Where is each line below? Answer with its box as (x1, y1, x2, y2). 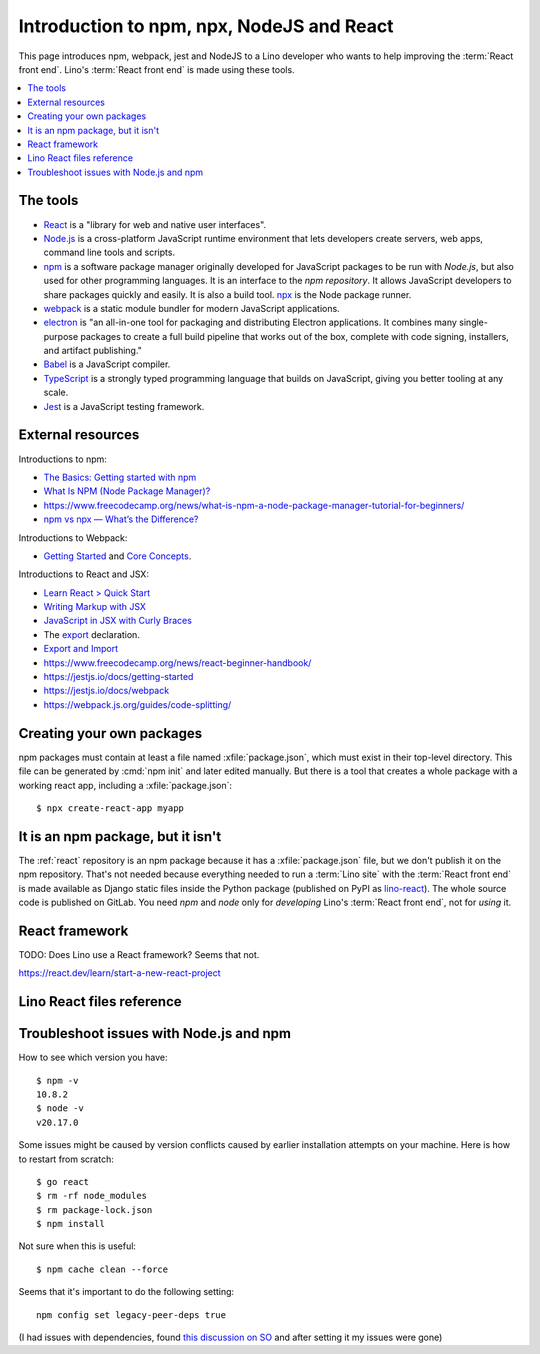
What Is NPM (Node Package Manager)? (43, 485, 211, 497)
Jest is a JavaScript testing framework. (43, 400, 205, 412)
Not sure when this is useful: (18, 1240, 137, 1252)
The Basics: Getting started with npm (43, 471, 197, 483)
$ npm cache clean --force (36, 1263, 169, 1275)
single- (458, 316, 489, 329)
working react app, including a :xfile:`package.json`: (18, 779, 233, 791)
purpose (43, 330, 79, 342)
